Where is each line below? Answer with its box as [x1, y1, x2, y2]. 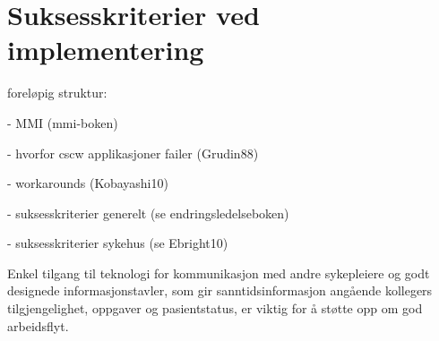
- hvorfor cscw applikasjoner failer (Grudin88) [7, 143, 259, 162]
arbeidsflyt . [7, 316, 69, 335]
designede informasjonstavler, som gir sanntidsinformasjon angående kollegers [7, 281, 433, 300]
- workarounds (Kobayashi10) [7, 174, 168, 192]
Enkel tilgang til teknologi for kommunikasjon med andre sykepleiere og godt [7, 263, 430, 282]
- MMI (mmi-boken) [7, 113, 118, 132]
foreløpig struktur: [7, 83, 108, 102]
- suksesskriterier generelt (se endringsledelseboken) [7, 203, 289, 222]
